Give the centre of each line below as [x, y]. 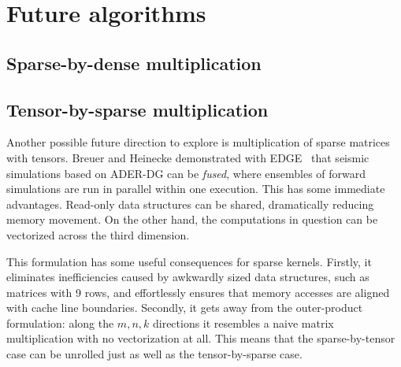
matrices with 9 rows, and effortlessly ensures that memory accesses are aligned [198, 292]
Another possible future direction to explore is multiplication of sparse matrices [198, 142]
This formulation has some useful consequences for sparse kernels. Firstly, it [189, 261]
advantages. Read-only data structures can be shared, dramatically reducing [190, 204]
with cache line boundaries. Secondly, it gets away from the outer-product [185, 308]
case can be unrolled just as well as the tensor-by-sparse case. [154, 354]
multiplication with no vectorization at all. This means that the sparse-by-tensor [201, 338]
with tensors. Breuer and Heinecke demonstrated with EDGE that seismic [188, 157]
